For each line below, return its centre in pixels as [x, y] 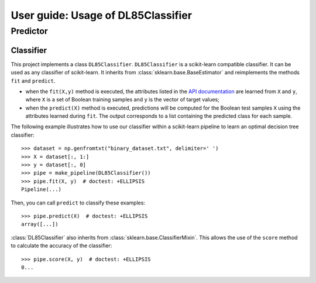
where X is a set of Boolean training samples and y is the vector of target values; [122, 100]
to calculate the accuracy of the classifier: [61, 246]
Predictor [29, 31]
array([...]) [40, 224]
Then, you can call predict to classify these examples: [78, 203]
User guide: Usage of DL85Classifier [102, 15]
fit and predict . [33, 81]
